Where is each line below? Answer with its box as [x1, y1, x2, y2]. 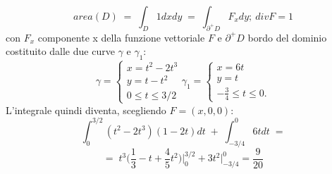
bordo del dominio [247, 30, 327, 44]
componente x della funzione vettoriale [37, 30, 205, 44]
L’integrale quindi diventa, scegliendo [6, 102, 166, 117]
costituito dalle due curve [6, 44, 115, 58]
